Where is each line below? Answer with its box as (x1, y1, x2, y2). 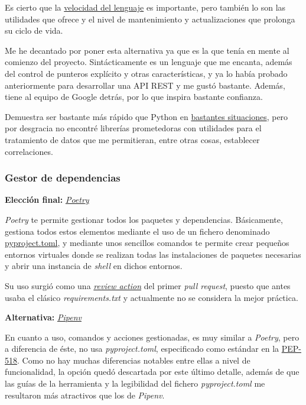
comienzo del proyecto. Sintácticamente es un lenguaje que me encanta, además (5, 56, 292, 68)
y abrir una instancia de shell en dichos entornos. (5, 260, 183, 272)
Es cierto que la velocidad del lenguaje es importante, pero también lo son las (5, 1, 286, 13)
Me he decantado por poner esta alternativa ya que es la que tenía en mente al (5, 44, 289, 56)
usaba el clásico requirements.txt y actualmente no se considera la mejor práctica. (5, 291, 298, 303)
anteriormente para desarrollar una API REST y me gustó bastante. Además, (5, 79, 285, 91)
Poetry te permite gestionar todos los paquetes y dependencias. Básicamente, (5, 213, 283, 225)
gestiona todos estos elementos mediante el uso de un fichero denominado (5, 225, 270, 237)
